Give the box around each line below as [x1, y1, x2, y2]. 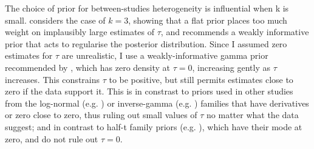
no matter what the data [206, 108, 299, 121]
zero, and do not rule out [5, 132, 98, 145]
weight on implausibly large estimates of [5, 25, 155, 38]
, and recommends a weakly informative [160, 25, 309, 38]
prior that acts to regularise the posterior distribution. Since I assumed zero [5, 37, 287, 50]
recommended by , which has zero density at [5, 61, 171, 73]
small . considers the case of [5, 13, 106, 26]
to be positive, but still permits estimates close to [109, 73, 293, 85]
